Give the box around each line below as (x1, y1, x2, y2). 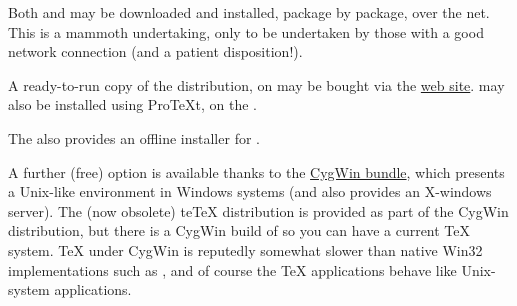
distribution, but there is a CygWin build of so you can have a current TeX (8, 220, 471, 241)
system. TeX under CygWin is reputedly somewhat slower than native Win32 (8, 239, 483, 260)
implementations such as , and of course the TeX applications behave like (8, 259, 457, 280)
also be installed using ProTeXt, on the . (8, 94, 257, 115)
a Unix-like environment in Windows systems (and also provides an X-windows (8, 181, 492, 202)
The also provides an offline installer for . (8, 127, 260, 148)
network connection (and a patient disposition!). (8, 41, 303, 62)
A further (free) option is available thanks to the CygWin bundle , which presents (8, 161, 505, 182)
